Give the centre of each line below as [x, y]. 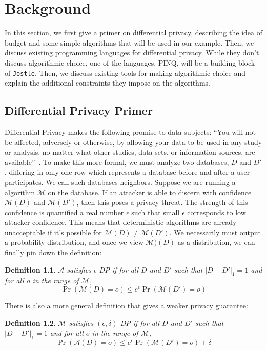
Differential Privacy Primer [79, 110]
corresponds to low [217, 212]
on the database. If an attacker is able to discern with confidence [150, 192]
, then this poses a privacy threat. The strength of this [162, 202]
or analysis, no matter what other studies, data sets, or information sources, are [130, 152]
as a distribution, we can [216, 242]
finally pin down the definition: [53, 252]
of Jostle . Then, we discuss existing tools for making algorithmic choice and [125, 73]
